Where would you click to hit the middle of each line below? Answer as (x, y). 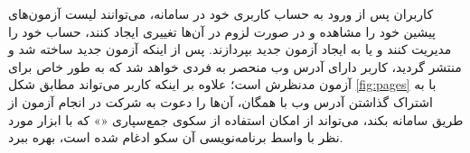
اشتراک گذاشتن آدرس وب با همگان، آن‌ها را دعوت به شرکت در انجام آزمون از (221, 101)
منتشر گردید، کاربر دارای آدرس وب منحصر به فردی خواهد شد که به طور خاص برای (235, 66)
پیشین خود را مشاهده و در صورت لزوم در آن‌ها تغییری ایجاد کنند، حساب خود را (222, 31)
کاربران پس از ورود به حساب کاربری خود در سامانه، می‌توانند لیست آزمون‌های (221, 13)
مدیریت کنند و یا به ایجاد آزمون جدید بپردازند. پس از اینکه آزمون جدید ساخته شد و (230, 49)
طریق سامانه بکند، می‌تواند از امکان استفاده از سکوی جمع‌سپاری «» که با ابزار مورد (236, 119)
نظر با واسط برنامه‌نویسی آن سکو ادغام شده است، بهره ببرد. (176, 137)
